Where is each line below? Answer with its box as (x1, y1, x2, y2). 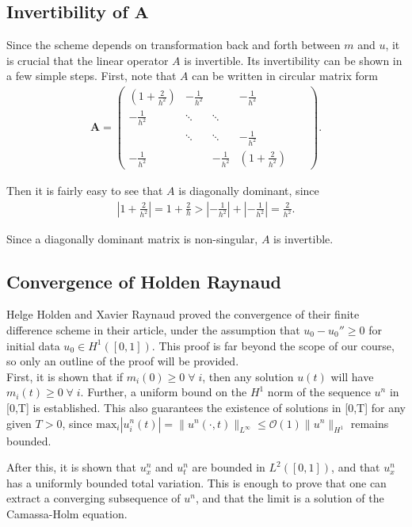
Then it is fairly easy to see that (6, 181, 163, 198)
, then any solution (202, 368, 294, 384)
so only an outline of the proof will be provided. (6, 353, 239, 369)
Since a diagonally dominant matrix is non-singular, (6, 230, 258, 246)
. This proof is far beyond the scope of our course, (151, 337, 395, 353)
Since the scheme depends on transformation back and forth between (6, 36, 341, 53)
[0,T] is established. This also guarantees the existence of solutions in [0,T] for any (6, 399, 406, 415)
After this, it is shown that (6, 459, 136, 475)
